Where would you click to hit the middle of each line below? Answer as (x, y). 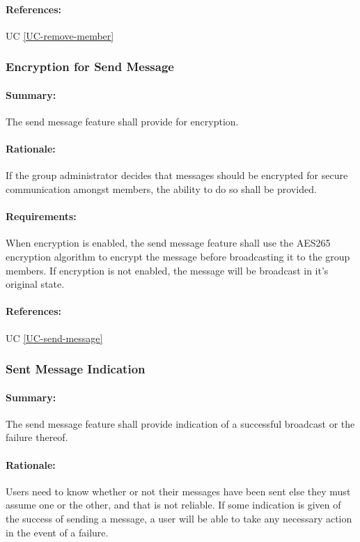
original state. (35, 284)
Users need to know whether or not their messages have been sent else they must (178, 491)
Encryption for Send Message (90, 67)
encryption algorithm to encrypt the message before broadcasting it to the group (178, 256)
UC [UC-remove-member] (60, 35)
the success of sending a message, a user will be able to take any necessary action (179, 518)
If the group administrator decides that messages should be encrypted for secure (177, 175)
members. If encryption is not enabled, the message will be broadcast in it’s (167, 270)
